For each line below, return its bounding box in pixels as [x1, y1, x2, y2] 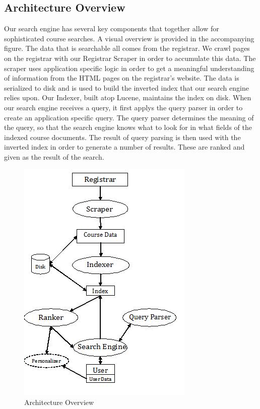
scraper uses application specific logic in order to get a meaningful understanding [4, 62, 254, 73]
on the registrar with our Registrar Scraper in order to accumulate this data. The [4, 52, 256, 63]
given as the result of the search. [4, 151, 104, 162]
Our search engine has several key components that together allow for [4, 23, 219, 34]
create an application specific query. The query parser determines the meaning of [4, 112, 254, 122]
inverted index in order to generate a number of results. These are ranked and [4, 142, 245, 152]
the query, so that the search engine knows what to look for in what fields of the [4, 122, 252, 132]
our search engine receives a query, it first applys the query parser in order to [4, 102, 243, 112]
